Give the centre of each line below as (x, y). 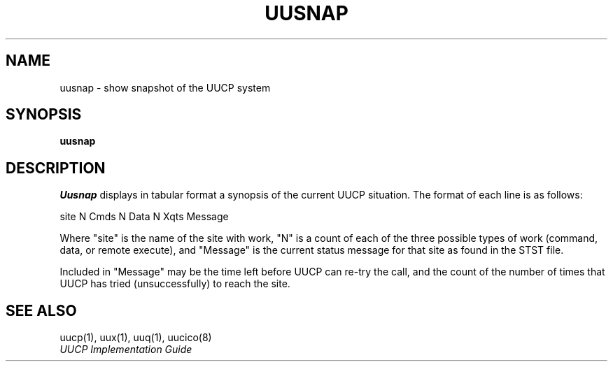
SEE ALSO (41, 310)
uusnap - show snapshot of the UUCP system (165, 87)
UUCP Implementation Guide (126, 350)
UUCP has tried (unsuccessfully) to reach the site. (175, 284)
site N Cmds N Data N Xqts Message (144, 217)
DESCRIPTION (56, 168)
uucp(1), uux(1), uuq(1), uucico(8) (136, 338)
